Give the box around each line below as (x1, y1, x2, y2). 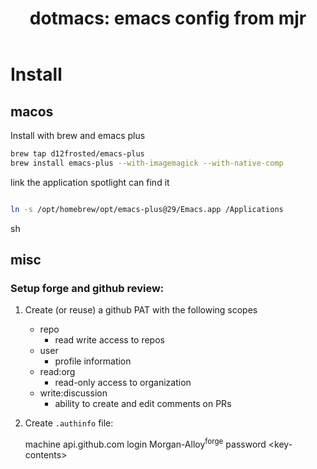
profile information (54, 355, 132, 367)
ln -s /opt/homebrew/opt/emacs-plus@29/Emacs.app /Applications (10, 204, 284, 214)
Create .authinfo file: (24, 417, 114, 429)
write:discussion (39, 387, 108, 399)
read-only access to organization (54, 377, 192, 389)
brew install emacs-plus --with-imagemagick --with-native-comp (10, 158, 284, 168)
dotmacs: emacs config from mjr (29, 7, 307, 30)
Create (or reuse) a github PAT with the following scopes (24, 304, 258, 316)
